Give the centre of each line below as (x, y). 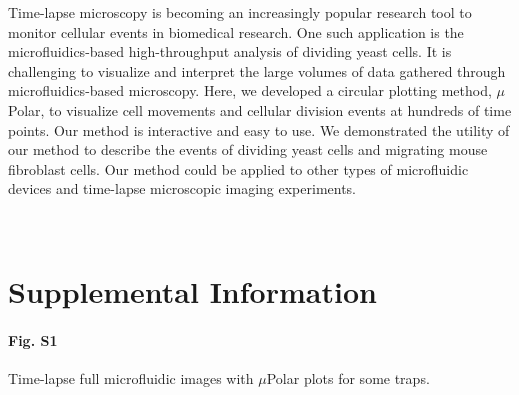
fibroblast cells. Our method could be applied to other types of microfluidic (238, 168)
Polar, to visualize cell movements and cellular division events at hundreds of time (260, 109)
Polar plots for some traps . (348, 377)
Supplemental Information (192, 290)
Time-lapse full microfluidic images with (131, 377)
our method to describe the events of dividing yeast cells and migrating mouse (248, 149)
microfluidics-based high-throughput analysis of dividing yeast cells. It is (230, 51)
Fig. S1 (33, 339)
